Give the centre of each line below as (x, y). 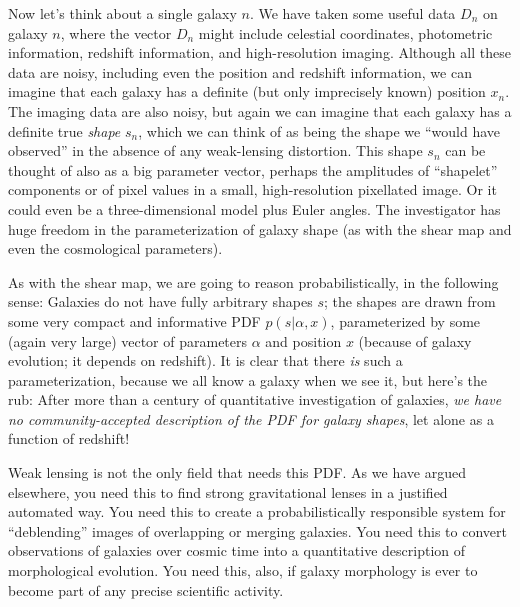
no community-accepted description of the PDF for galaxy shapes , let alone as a (251, 418)
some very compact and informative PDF (134, 320)
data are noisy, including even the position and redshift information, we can (240, 71)
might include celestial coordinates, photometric (345, 32)
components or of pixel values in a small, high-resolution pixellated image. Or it (252, 189)
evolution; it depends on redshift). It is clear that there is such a (205, 360)
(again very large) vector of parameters (128, 340)
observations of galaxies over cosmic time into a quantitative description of (237, 550)
